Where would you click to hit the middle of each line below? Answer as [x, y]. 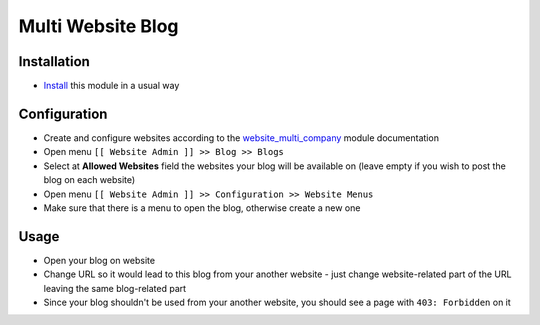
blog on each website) [89, 180]
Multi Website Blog [98, 26]
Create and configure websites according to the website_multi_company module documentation [241, 137]
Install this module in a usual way [111, 86]
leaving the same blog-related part [115, 288]
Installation [54, 61]
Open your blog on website [99, 260]
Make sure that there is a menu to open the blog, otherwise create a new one [202, 207]
